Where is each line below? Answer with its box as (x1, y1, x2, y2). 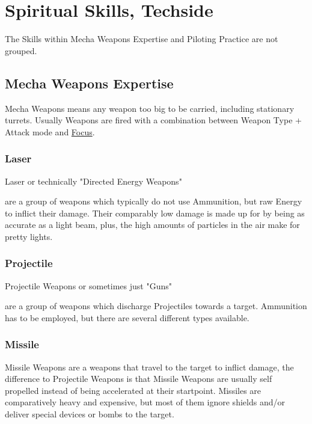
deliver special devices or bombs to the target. (5, 408, 174, 420)
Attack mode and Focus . (5, 125, 95, 138)
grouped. (5, 44, 37, 57)
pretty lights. (5, 230, 53, 242)
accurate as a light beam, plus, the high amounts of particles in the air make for (5, 218, 300, 231)
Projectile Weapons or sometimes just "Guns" (5, 279, 172, 292)
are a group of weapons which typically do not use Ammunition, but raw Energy (5, 195, 302, 207)
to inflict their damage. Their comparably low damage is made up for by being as (5, 206, 305, 219)
